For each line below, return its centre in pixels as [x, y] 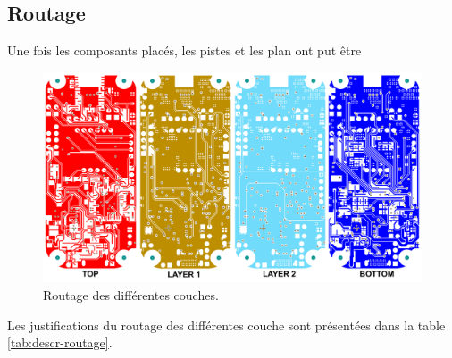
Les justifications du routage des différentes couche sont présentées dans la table [226, 325]
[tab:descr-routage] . [60, 342]
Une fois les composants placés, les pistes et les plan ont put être [184, 50]
